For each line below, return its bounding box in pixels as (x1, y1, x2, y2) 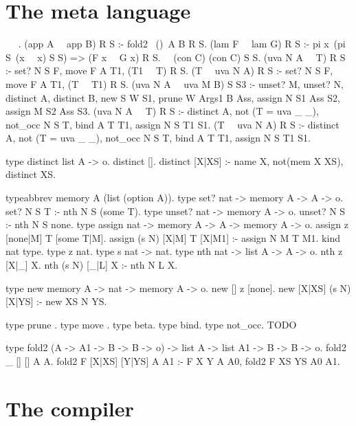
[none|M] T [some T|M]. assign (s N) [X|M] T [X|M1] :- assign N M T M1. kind (5, 230, 340, 245)
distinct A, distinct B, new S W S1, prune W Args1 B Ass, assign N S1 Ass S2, (5, 90, 340, 104)
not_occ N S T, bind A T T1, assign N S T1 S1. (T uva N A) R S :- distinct (5, 117, 340, 131)
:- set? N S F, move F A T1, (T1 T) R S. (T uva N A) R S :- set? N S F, (5, 63, 333, 78)
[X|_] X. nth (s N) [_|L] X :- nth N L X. (5, 258, 178, 272)
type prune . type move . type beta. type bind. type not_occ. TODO (5, 317, 297, 331)
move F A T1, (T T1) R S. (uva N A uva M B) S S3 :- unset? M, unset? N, (5, 76, 344, 91)
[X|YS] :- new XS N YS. (5, 294, 107, 309)
